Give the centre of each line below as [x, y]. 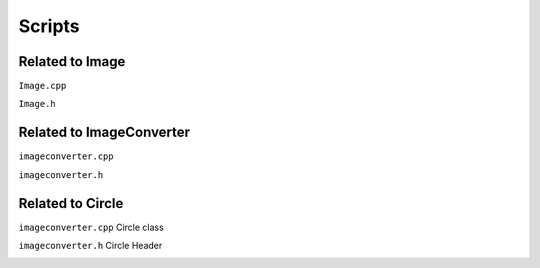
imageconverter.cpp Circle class [91, 227]
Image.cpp [42, 86]
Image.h [37, 104]
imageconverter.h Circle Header [90, 246]
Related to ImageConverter [104, 132]
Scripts [49, 26]
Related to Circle [71, 203]
